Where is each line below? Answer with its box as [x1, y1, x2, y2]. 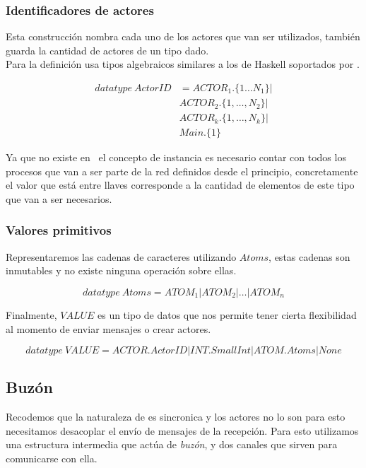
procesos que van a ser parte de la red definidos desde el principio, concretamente [6, 163, 358, 178]
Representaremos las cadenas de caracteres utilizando [6, 249, 237, 264]
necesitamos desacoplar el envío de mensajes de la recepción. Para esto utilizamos [6, 423, 359, 438]
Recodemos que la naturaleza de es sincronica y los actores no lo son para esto [6, 409, 346, 424]
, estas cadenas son [268, 249, 350, 264]
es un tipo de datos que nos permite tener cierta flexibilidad [97, 307, 357, 322]
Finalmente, [6, 307, 57, 322]
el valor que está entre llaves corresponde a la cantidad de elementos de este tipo [6, 177, 355, 192]
